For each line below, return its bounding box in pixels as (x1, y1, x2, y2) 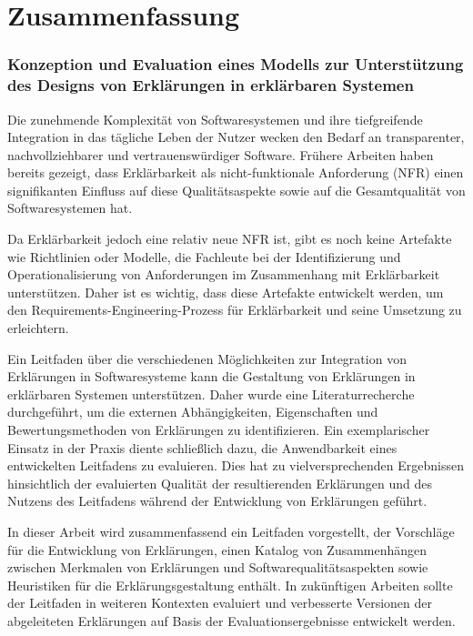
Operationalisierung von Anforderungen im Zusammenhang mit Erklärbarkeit (7, 265, 440, 284)
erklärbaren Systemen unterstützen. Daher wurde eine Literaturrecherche (7, 384, 415, 403)
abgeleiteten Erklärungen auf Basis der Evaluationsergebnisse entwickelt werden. (7, 611, 456, 630)
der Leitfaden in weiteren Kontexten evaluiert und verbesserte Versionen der (7, 593, 432, 612)
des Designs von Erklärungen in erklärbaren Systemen (7, 74, 414, 96)
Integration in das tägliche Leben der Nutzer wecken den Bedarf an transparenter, (7, 127, 465, 146)
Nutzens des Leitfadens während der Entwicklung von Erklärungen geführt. (7, 491, 428, 510)
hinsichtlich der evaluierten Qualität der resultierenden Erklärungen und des (7, 473, 433, 492)
